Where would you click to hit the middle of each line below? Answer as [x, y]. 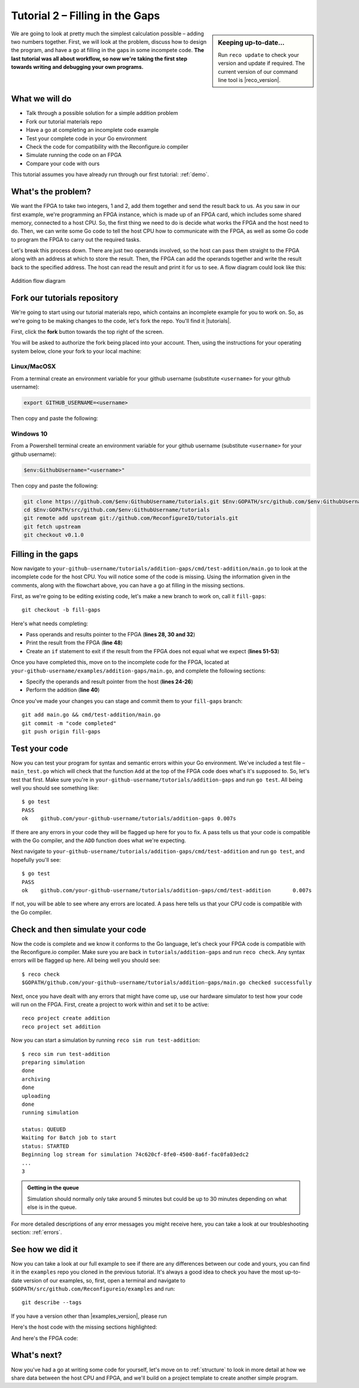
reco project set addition [61, 1027]
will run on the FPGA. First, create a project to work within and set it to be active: [110, 1004]
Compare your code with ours [63, 163]
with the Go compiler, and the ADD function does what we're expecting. [99, 841]
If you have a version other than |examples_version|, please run [89, 1316]
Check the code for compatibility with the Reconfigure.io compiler [107, 147]
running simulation [50, 1113]
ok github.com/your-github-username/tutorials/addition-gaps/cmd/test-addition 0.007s [167, 890]
